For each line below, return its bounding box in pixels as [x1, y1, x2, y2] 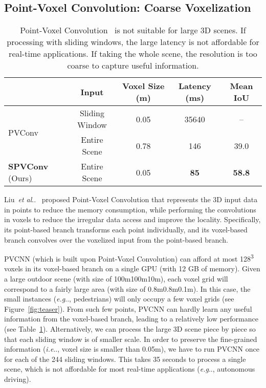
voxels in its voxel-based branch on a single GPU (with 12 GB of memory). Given [4, 263, 260, 274]
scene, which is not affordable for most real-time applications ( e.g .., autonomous [4, 363, 255, 374]
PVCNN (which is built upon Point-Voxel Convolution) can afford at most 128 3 [4, 252, 254, 264]
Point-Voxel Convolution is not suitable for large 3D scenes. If [20, 24, 246, 36]
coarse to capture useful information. [67, 59, 199, 72]
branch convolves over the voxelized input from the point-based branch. [4, 234, 228, 245]
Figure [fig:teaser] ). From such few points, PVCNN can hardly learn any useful [4, 303, 252, 314]
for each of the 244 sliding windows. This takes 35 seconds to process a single [4, 353, 246, 364]
